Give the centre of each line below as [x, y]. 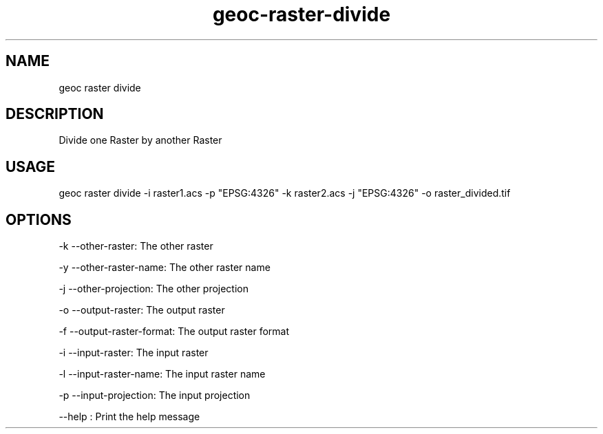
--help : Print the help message [129, 417]
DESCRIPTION [55, 114]
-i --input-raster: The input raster [134, 353]
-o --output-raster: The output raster [142, 310]
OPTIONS [39, 219]
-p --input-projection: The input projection [155, 395]
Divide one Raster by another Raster [140, 140]
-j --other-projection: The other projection [154, 289]
